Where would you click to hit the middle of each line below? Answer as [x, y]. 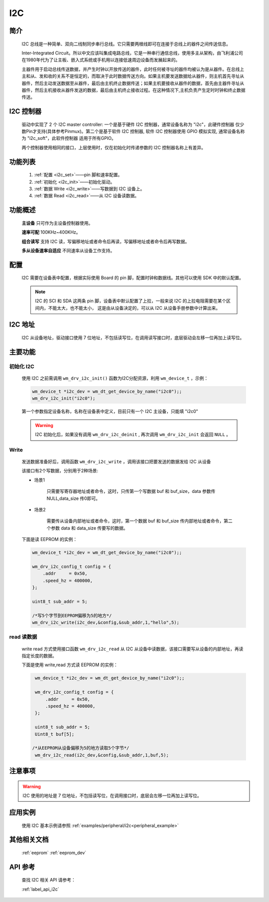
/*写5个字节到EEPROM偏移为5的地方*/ [72, 615]
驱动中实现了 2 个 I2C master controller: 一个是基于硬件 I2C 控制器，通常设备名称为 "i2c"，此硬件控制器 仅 [131, 124]
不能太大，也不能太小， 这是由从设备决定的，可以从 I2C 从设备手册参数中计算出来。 [134, 308]
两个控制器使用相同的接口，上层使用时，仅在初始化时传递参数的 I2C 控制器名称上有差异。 [114, 147]
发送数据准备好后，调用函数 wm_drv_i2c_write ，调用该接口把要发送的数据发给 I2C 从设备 [116, 461]
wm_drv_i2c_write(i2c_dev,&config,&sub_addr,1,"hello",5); [106, 623]
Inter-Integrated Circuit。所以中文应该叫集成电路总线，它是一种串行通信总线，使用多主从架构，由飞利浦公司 [133, 53]
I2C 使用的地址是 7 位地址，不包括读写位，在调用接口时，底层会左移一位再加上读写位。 [112, 796]
